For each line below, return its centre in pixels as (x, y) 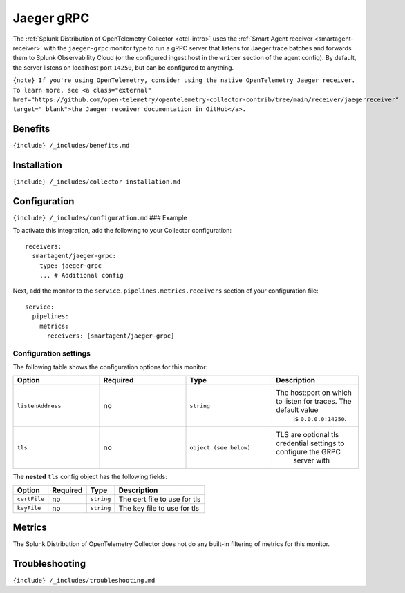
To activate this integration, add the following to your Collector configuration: (122, 231)
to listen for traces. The (313, 402)
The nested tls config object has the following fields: (90, 477)
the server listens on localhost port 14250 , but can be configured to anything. (123, 67)
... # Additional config (81, 275)
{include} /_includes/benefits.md (71, 146)
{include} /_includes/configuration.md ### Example (100, 218)
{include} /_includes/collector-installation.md (97, 182)
